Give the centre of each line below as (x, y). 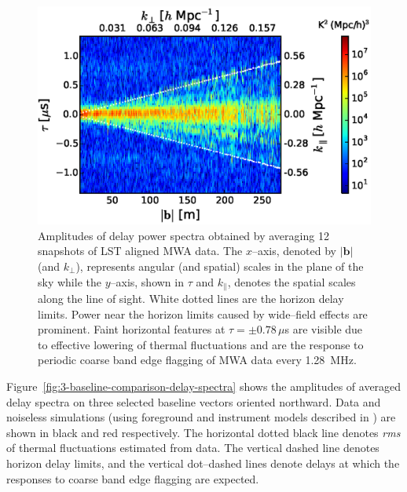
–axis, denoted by (294, 251)
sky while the (70, 281)
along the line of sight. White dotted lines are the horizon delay (191, 299)
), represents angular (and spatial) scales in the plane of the (220, 266)
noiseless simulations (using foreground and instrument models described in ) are (201, 417)
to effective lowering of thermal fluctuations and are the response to (201, 344)
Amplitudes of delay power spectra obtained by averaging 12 (183, 235)
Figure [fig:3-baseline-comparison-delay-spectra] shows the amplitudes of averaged (204, 386)
